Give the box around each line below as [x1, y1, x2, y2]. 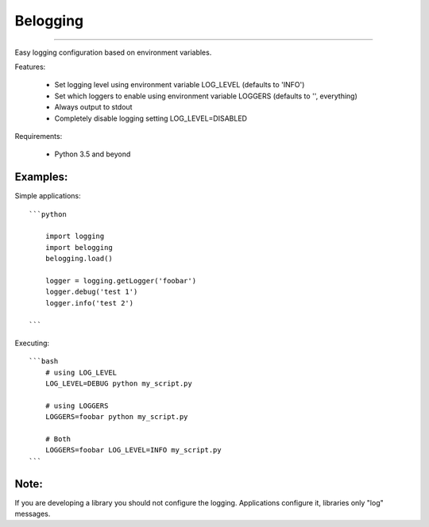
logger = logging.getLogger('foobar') [44, 276, 197, 285]
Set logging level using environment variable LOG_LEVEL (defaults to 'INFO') [54, 80, 305, 90]
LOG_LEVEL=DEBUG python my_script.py [44, 379, 192, 388]
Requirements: [14, 131, 63, 140]
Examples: [14, 171, 68, 184]
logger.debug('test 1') [44, 287, 138, 297]
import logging [44, 232, 105, 241]
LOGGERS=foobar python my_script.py [44, 413, 188, 421]
